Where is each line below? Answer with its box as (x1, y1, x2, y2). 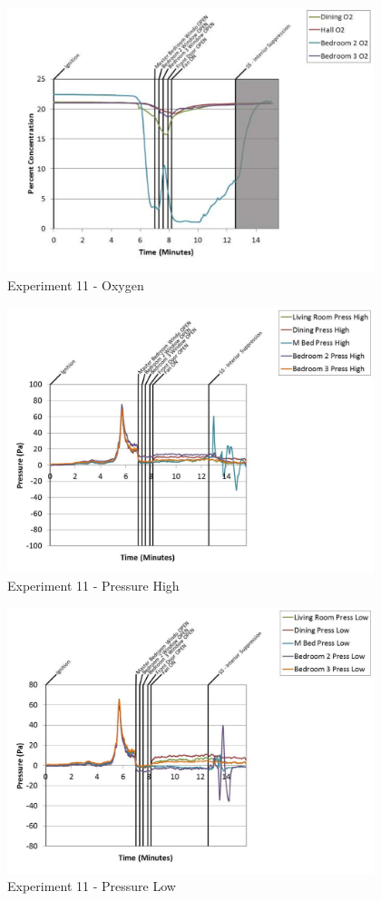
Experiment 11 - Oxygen (7, 276, 144, 295)
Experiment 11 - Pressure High (7, 576, 180, 595)
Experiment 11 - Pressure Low (7, 877, 176, 896)
